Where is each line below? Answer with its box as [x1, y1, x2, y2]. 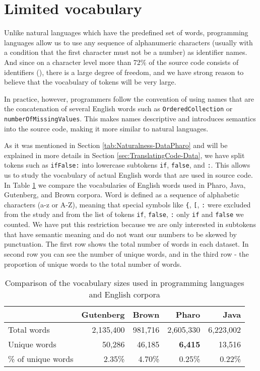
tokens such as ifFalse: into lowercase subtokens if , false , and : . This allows [4, 160, 250, 170]
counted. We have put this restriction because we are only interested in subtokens [4, 219, 256, 230]
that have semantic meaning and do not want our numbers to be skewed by [4, 229, 237, 239]
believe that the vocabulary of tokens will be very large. [4, 77, 176, 87]
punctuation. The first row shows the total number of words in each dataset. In [4, 239, 249, 249]
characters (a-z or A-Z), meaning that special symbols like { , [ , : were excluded [4, 199, 251, 209]
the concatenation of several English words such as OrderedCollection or [4, 103, 233, 114]
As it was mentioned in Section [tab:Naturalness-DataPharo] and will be [4, 140, 228, 151]
